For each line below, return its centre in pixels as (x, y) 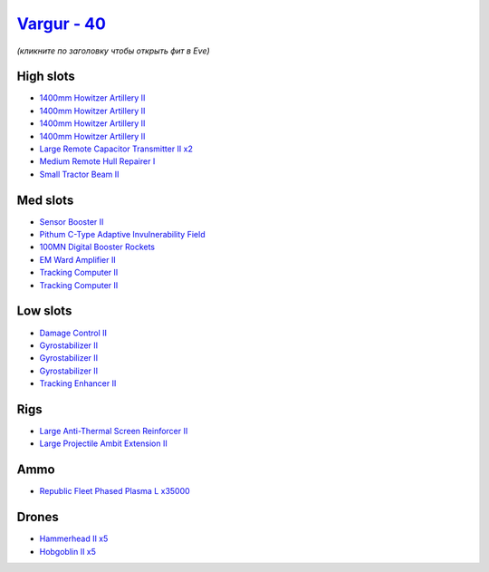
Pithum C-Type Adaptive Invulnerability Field (122, 235)
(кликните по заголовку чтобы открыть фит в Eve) (113, 51)
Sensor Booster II (72, 221)
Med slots (45, 200)
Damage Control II (73, 333)
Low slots (44, 311)
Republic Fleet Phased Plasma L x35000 (115, 491)
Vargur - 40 (61, 24)
